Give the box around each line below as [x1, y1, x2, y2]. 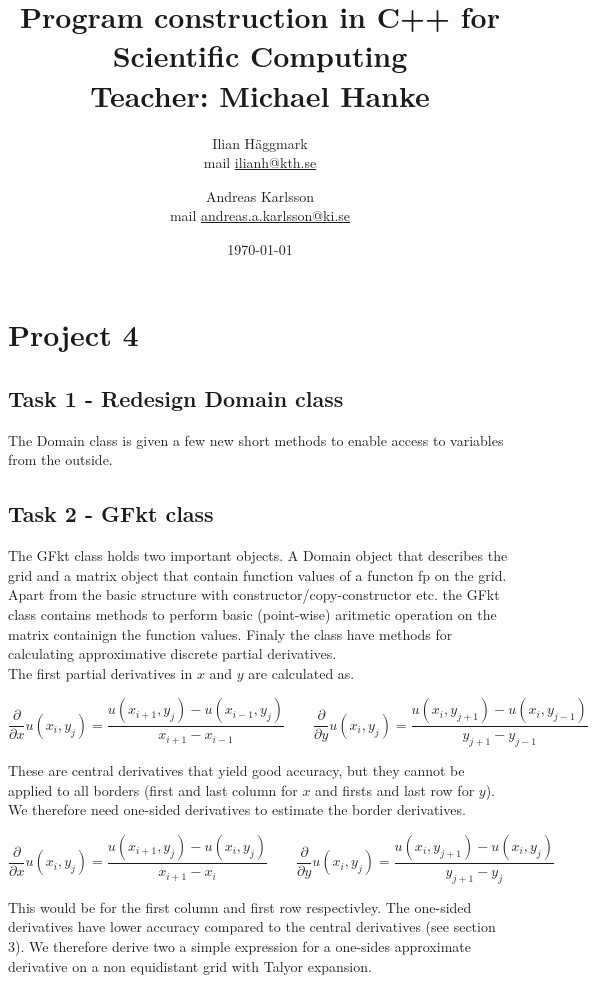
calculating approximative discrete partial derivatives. [8, 643, 337, 664]
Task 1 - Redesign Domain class [8, 383, 344, 414]
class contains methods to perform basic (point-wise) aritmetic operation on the [8, 604, 497, 625]
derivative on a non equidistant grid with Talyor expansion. [8, 955, 372, 976]
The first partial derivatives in [8, 662, 193, 683]
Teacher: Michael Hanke [90, 74, 430, 115]
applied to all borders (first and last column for [8, 779, 298, 800]
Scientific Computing [112, 35, 408, 76]
